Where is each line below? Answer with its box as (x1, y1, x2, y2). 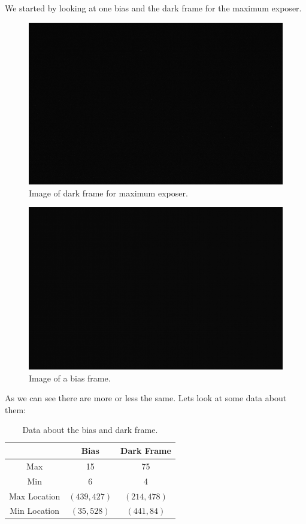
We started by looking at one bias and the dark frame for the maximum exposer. (5, 2, 302, 14)
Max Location (9, 489, 60, 502)
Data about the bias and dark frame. (22, 423, 158, 436)
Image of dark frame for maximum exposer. (29, 186, 188, 199)
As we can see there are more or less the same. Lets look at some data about (5, 392, 287, 404)
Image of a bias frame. (29, 371, 111, 384)
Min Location (10, 504, 60, 517)
